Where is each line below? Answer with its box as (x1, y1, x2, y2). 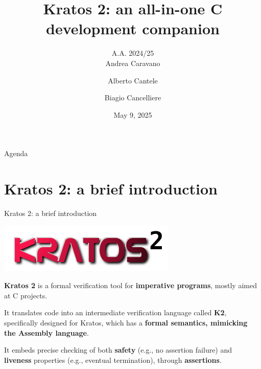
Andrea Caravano (105, 57, 160, 68)
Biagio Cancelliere (104, 92, 161, 103)
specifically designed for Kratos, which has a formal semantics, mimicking (4, 317, 248, 328)
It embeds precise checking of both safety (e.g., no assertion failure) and (4, 344, 232, 355)
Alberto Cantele (108, 75, 158, 85)
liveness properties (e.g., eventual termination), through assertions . (4, 354, 222, 365)
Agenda (4, 148, 28, 159)
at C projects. (4, 290, 48, 300)
